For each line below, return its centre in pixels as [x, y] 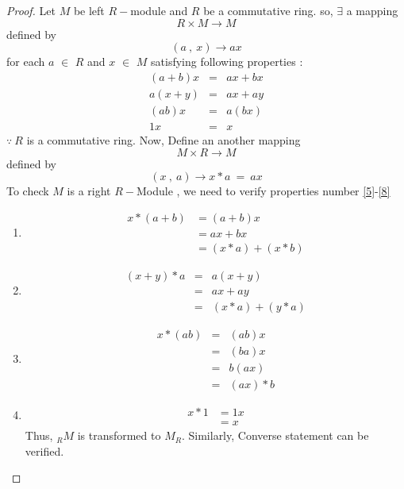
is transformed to [119, 435]
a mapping [372, 10]
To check [28, 191]
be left [89, 10]
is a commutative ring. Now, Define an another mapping [164, 139]
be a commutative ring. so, [268, 10]
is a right [89, 191]
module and [159, 10]
